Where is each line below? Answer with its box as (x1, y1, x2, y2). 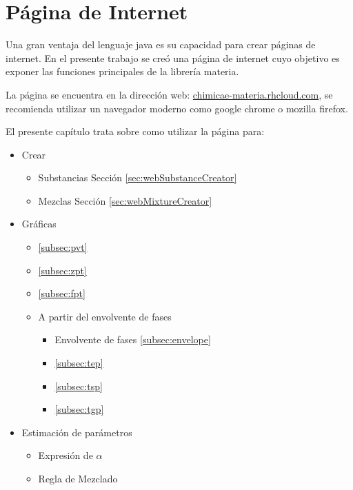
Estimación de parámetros (21, 425, 132, 439)
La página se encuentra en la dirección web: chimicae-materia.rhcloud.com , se (6, 87, 333, 101)
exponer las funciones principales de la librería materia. (6, 64, 239, 79)
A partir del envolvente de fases (38, 309, 172, 323)
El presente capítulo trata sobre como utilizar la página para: (6, 124, 265, 139)
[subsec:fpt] (38, 286, 85, 300)
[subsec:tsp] (54, 378, 103, 393)
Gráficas (21, 216, 57, 231)
